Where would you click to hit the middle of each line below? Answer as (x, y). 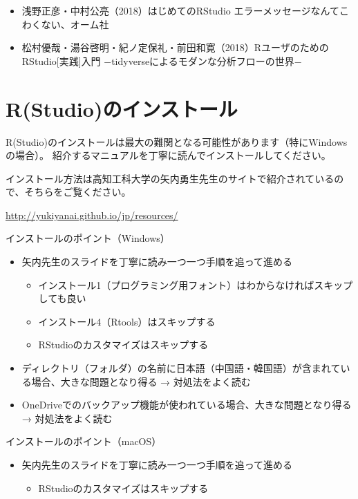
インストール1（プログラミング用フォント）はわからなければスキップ (196, 284)
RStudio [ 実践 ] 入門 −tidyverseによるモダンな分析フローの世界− (162, 60)
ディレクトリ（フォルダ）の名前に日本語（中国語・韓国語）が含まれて (181, 368)
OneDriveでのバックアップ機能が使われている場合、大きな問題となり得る (187, 405)
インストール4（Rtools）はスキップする (127, 321)
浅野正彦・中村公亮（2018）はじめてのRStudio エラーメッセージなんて (180, 10)
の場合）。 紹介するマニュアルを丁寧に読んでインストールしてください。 (168, 155)
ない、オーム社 (75, 24)
